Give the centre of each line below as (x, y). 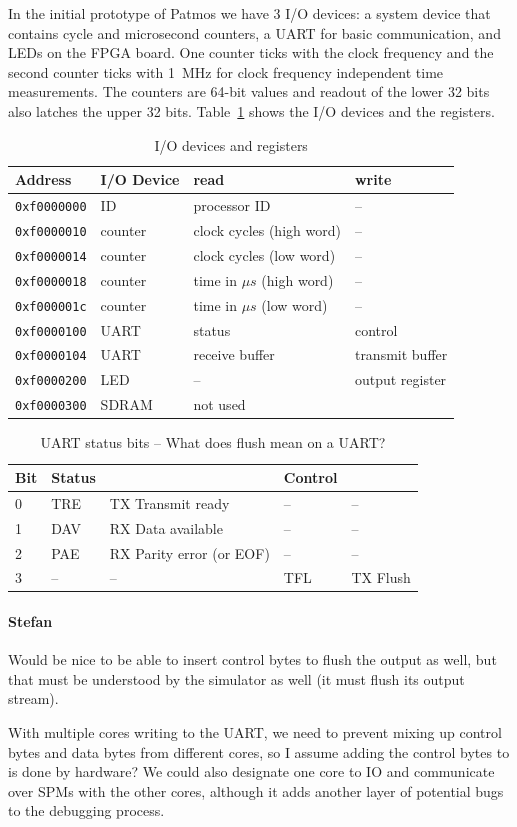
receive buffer (234, 354)
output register (400, 379)
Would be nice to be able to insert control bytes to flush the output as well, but (252, 659)
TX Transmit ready (169, 502)
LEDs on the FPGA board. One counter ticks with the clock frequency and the (251, 52)
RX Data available (166, 527)
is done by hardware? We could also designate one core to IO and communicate (251, 771)
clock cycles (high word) (267, 229)
